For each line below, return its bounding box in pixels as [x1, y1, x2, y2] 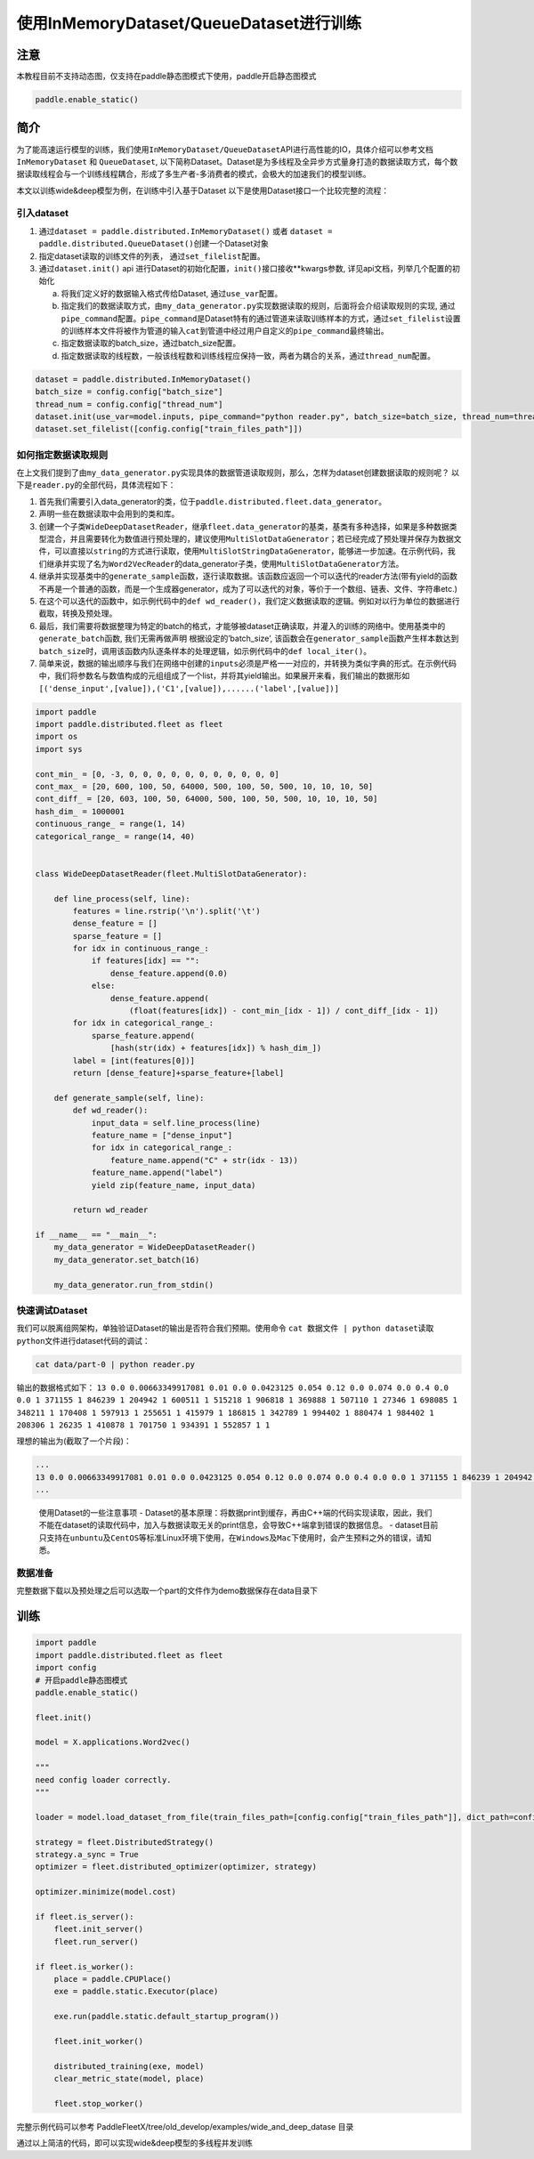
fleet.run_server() [53, 1937, 140, 1946]
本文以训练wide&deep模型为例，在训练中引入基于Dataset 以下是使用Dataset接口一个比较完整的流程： [16, 185, 390, 196]
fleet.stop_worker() [53, 2098, 144, 2108]
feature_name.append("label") [91, 1168, 223, 1178]
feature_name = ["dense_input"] [91, 1130, 233, 1140]
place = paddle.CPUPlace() [53, 1974, 173, 1984]
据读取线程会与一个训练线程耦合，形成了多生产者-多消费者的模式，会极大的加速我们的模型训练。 [16, 169, 371, 180]
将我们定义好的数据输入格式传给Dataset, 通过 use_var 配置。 [61, 287, 283, 298]
